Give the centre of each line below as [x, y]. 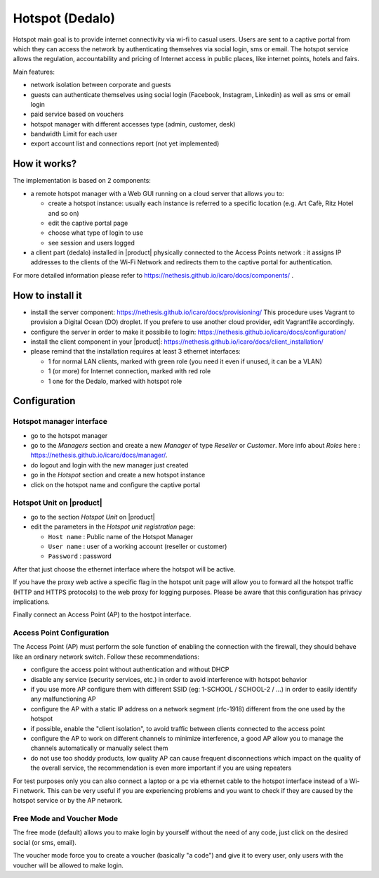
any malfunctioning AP [63, 699]
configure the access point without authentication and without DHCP [130, 670]
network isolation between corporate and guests [101, 85]
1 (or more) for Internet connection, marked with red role [129, 371]
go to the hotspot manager [69, 435]
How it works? [45, 164]
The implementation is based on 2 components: [82, 181]
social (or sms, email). [45, 842]
